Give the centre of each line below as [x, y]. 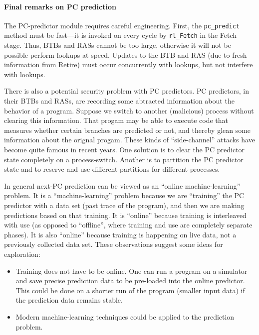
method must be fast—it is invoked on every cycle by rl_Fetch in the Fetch [121, 35]
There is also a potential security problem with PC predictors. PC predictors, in [127, 91]
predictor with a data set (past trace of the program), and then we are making [124, 205]
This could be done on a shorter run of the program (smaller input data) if [130, 290]
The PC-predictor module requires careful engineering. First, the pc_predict [122, 25]
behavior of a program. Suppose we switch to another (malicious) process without [129, 110]
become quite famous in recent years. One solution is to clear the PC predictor [125, 150]
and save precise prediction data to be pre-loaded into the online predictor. [130, 280]
